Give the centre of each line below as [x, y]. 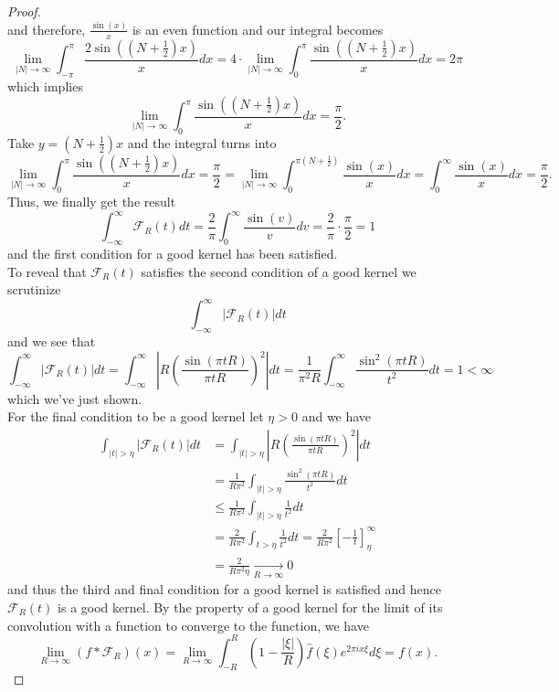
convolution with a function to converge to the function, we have [188, 625]
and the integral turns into [202, 142]
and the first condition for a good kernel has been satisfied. [173, 253]
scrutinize [34, 289]
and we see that [52, 341]
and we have [337, 416]
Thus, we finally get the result [92, 202]
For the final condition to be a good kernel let [136, 416]
